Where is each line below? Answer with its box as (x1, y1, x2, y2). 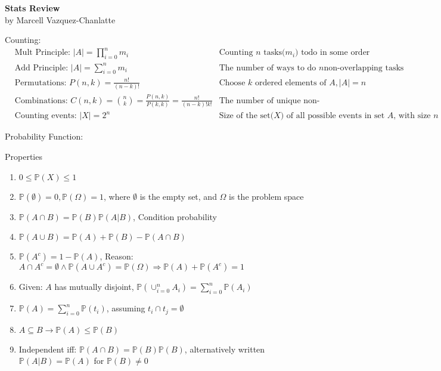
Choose (219, 78, 246, 87)
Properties (5, 150, 42, 163)
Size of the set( (219, 112, 274, 120)
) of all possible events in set (280, 112, 385, 120)
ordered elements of (254, 78, 327, 87)
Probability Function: (5, 130, 83, 143)
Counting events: (14, 112, 77, 120)
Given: (18, 280, 43, 293)
